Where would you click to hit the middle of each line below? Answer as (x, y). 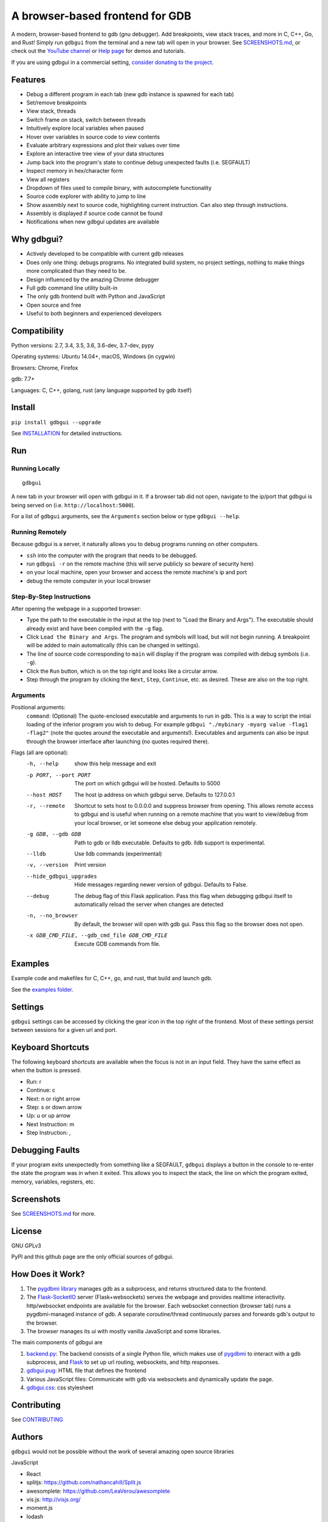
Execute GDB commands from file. (118, 944)
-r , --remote (46, 806)
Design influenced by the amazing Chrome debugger (93, 279)
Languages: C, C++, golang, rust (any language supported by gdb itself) (101, 390)
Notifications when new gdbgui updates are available (93, 222)
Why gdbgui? (37, 240)
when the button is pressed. (46, 1070)
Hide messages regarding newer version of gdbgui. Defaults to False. (161, 885)
